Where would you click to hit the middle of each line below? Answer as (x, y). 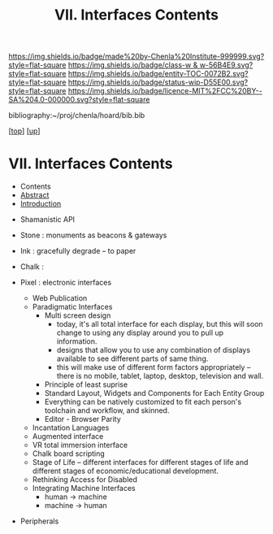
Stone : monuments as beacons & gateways (93, 235)
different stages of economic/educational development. (126, 471)
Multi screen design (78, 315)
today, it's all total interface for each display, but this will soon (160, 324)
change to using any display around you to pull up (140, 333)
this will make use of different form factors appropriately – (154, 367)
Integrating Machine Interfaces (84, 488)
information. (77, 341)
